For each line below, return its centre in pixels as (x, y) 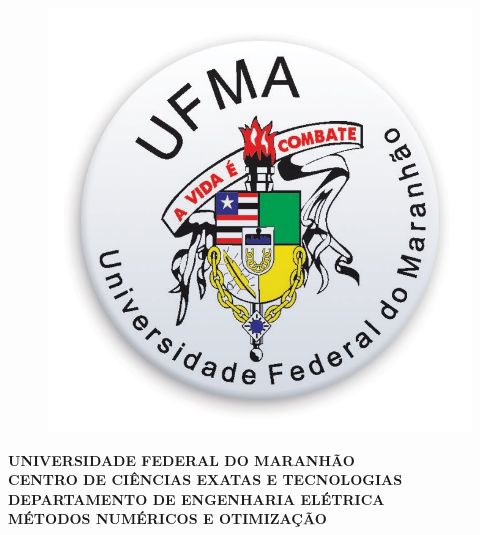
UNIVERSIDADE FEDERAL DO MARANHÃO (181, 459)
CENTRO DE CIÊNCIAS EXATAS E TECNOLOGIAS (205, 479)
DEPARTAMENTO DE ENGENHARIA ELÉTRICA (196, 498)
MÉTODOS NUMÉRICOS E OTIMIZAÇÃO (167, 518)
